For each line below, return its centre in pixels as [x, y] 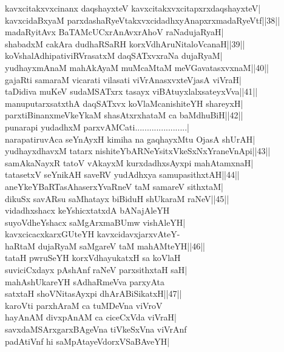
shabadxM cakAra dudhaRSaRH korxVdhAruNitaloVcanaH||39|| [125, 43]
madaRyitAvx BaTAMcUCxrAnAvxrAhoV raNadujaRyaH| [114, 32]
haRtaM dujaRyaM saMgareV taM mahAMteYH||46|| [105, 245]
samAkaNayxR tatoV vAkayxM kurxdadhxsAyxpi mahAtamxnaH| [129, 162]
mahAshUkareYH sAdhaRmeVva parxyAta [85, 281]
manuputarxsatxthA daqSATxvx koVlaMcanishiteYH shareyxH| [124, 103]
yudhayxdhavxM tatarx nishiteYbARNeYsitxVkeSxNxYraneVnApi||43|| [138, 151]
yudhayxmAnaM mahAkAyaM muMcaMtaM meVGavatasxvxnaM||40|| [137, 67]
